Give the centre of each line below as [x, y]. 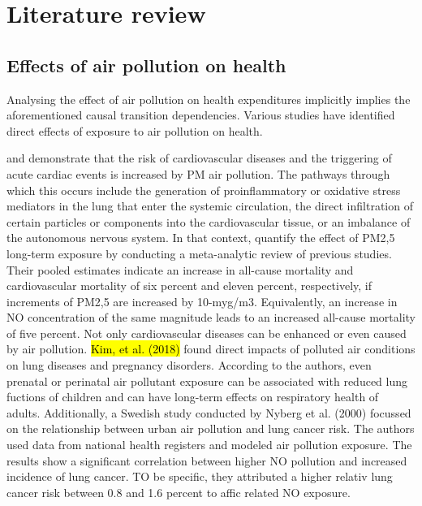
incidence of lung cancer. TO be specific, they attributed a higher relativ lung [200, 476]
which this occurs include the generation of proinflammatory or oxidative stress [204, 190]
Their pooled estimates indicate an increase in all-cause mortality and [180, 269]
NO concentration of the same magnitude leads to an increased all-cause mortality [211, 317]
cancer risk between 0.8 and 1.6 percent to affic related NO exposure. [179, 492]
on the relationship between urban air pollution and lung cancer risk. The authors [211, 428]
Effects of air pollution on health [146, 65]
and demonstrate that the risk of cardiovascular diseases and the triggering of [199, 158]
